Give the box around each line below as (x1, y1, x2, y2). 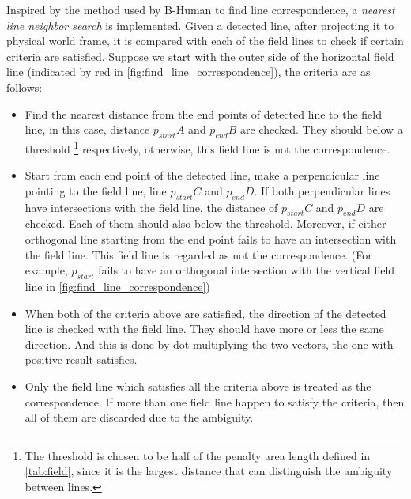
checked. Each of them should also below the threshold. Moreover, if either (25, 215, 386, 232)
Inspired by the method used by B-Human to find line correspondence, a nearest (6, 2, 395, 17)
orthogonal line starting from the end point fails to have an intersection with (25, 230, 397, 247)
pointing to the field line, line (25, 182, 167, 198)
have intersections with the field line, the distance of (25, 198, 278, 215)
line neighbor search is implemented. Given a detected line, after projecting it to (6, 17, 394, 33)
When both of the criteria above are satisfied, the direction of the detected (25, 304, 386, 321)
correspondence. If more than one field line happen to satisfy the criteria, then (25, 393, 405, 410)
